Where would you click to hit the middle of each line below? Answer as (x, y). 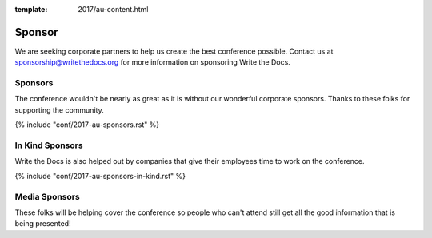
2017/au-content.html (113, 9)
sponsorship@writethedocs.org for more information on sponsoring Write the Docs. (153, 62)
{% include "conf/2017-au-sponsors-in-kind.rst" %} (100, 176)
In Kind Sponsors (49, 145)
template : (31, 9)
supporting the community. (59, 110)
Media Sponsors (47, 196)
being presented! (43, 224)
